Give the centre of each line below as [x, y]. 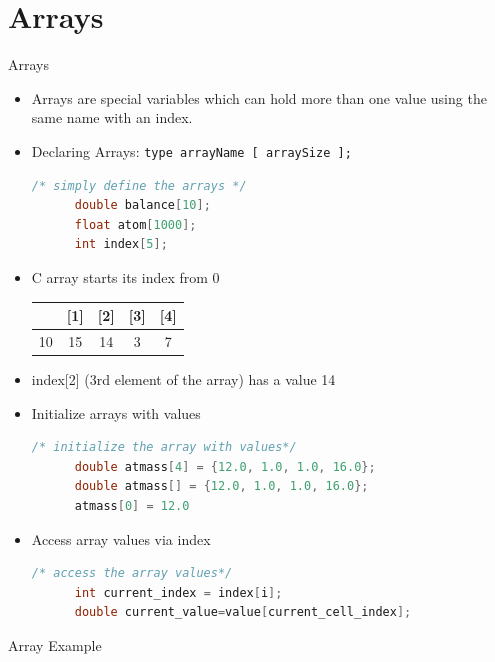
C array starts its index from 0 [125, 276]
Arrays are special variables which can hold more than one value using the [259, 97]
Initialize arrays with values [116, 412]
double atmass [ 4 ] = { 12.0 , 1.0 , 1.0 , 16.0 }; [225, 466]
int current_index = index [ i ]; [178, 592]
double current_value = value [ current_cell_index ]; [243, 612]
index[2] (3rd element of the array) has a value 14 [183, 378]
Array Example [55, 644]
